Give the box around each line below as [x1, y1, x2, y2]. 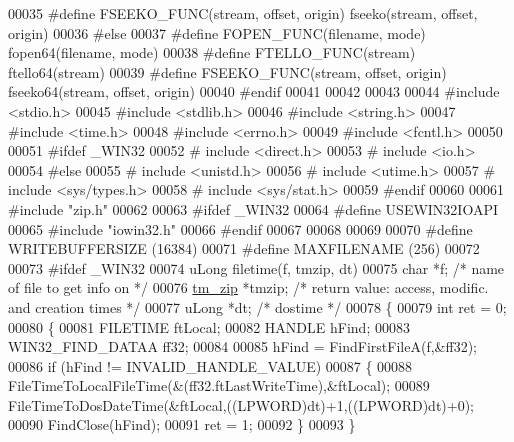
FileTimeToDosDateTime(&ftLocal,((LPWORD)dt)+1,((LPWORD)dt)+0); [8, 394, 475, 415]
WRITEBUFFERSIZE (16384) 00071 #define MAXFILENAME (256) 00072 [8, 238, 480, 259]
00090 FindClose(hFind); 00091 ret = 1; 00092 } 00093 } [8, 414, 356, 435]
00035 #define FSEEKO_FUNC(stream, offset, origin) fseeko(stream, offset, [8, 3, 478, 23]
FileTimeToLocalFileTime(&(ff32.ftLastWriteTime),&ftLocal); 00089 [8, 375, 430, 396]
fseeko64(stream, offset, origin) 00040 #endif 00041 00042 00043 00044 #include [8, 81, 500, 102]
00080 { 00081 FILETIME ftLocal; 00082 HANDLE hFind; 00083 [8, 316, 410, 337]
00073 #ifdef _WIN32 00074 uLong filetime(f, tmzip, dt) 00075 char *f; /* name [8, 257, 505, 278]
